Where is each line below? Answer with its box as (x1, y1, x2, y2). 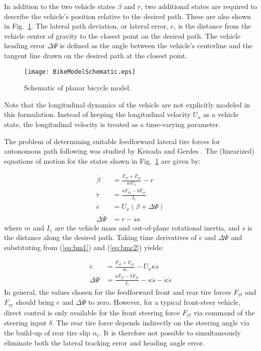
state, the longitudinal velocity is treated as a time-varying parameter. (4, 119, 220, 129)
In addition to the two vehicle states (4, 1, 115, 11)
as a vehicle (203, 109, 238, 120)
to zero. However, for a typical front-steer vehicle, (88, 297, 240, 307)
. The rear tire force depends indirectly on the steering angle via (52, 317, 249, 328)
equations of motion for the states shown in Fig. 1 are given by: (4, 155, 201, 166)
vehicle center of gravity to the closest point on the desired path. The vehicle (4, 30, 240, 41)
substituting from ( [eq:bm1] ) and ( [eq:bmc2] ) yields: (4, 242, 164, 252)
